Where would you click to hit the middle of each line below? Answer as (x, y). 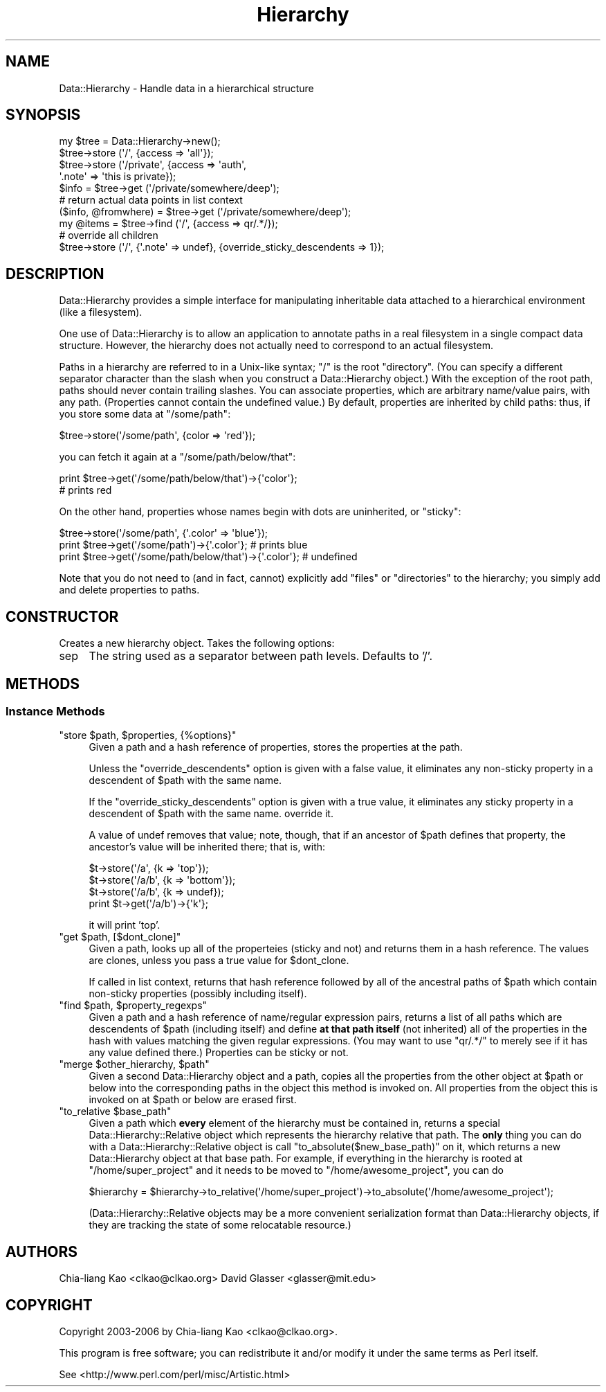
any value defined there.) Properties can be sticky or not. (219, 1053)
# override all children (109, 235)
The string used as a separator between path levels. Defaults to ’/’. (260, 656)
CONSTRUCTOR (62, 616)
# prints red (85, 490)
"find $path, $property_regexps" (133, 1006)
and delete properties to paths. (129, 590)
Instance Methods (55, 711)
